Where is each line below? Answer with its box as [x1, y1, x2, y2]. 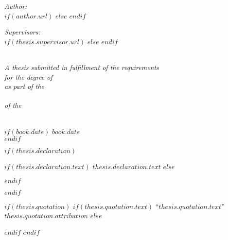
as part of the [4, 81, 44, 91]
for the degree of [4, 71, 53, 82]
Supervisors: [4, 27, 40, 37]
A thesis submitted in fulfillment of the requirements [4, 62, 159, 72]
